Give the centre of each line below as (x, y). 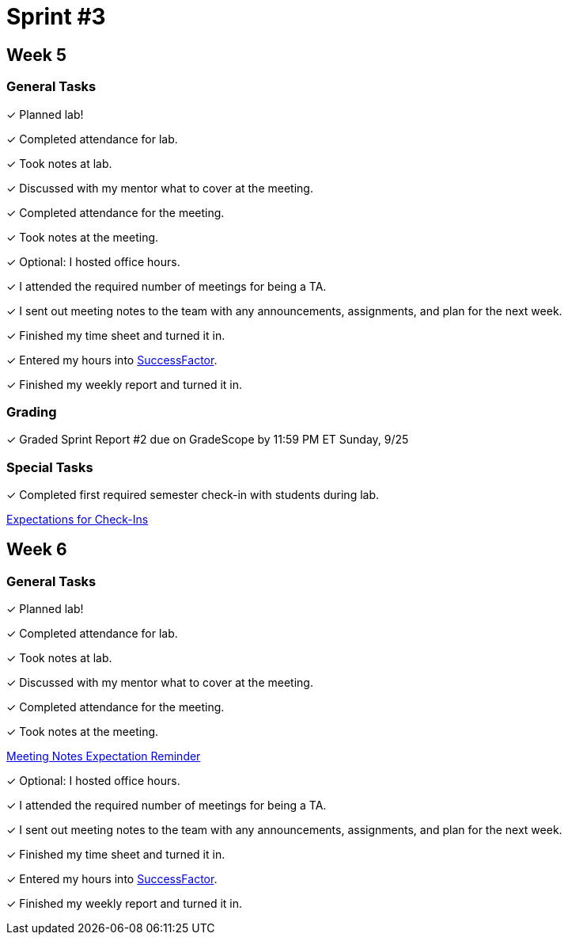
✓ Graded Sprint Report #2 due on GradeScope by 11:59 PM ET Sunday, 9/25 (208, 440)
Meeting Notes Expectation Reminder (104, 756)
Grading (32, 411)
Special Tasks (50, 467)
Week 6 (37, 550)
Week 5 (36, 55)
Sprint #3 (56, 17)
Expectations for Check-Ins (78, 520)
